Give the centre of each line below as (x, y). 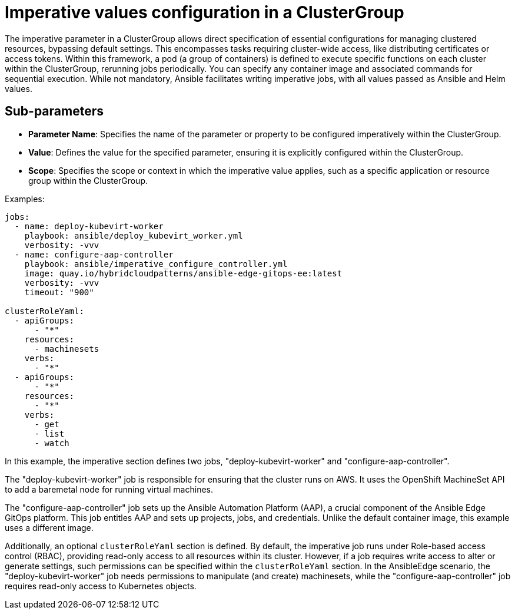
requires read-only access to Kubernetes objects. (101, 586)
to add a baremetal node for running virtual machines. (109, 489)
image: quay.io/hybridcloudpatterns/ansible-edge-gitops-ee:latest (183, 273)
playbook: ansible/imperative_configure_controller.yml (156, 264)
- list (49, 433)
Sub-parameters (54, 111)
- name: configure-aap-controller (94, 254)
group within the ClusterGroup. (88, 180)
